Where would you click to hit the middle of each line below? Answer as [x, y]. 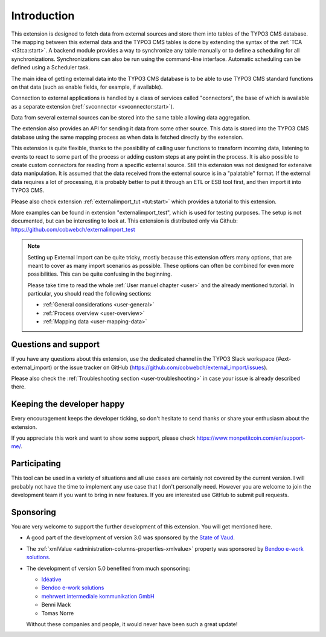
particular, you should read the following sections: [90, 294]
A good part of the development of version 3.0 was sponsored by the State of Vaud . [131, 537]
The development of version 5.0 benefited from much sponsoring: [108, 568]
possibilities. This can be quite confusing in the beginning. [100, 274]
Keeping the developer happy [68, 404]
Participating [36, 464]
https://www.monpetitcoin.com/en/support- [251, 438]
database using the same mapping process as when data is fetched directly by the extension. [127, 137]
